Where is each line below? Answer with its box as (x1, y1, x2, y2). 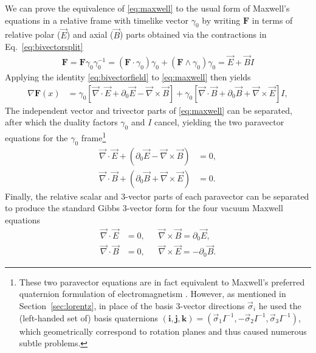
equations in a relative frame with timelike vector (5, 13, 188, 26)
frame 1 (81, 130, 106, 144)
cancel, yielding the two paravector (154, 116, 284, 128)
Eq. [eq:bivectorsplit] (5, 40, 83, 53)
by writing (202, 13, 241, 26)
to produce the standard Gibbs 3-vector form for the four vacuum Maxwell (5, 201, 283, 214)
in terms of (252, 13, 293, 26)
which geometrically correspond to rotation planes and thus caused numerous (19, 324, 307, 337)
